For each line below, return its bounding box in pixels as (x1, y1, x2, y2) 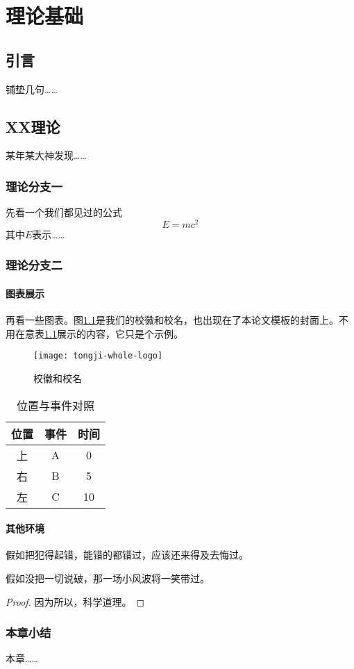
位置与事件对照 (17, 397, 95, 413)
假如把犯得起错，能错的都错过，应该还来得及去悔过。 (6, 547, 248, 562)
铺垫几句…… (6, 81, 58, 96)
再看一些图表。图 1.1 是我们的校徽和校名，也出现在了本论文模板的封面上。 (6, 313, 339, 327)
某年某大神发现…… (6, 148, 87, 163)
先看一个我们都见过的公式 (6, 205, 122, 220)
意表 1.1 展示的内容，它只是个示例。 (24, 326, 183, 340)
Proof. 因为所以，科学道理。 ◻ (6, 594, 145, 609)
